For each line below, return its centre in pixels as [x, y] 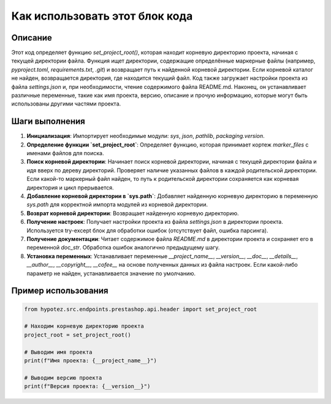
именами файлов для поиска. [65, 153]
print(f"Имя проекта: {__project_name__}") [91, 360]
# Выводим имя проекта [58, 352]
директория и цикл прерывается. [70, 188]
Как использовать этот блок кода [102, 16]
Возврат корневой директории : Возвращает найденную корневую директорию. [133, 213]
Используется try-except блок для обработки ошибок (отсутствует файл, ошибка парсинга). [147, 231]
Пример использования [60, 291]
